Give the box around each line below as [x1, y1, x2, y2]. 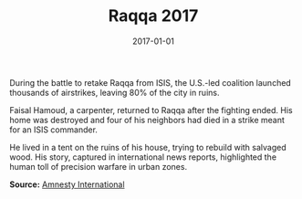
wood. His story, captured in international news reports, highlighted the [9, 152, 276, 162]
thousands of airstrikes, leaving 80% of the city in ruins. [9, 87, 220, 98]
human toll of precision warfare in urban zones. [9, 161, 188, 172]
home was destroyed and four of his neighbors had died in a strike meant [9, 114, 286, 125]
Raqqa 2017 [108, 5, 199, 26]
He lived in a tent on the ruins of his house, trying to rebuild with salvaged [9, 141, 287, 152]
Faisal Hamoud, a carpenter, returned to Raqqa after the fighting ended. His [9, 104, 294, 115]
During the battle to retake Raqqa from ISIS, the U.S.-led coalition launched [9, 77, 292, 88]
